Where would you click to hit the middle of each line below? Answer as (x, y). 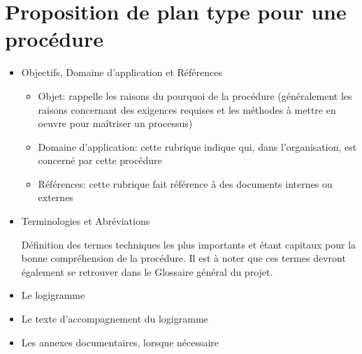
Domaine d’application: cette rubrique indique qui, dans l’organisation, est (197, 146)
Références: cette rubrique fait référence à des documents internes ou (185, 183)
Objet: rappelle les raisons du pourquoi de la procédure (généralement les (195, 95)
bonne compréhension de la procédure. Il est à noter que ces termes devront (183, 258)
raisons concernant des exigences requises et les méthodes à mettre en (187, 109)
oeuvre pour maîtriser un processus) (115, 123)
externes (56, 197)
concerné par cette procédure (100, 160)
